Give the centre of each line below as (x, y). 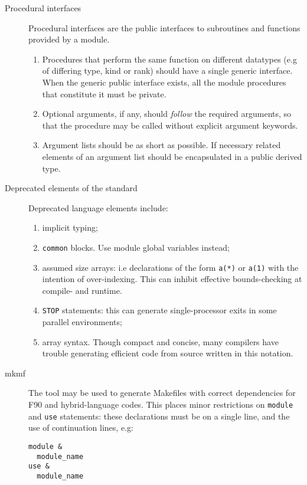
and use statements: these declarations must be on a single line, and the (159, 416)
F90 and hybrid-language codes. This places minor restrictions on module (161, 404)
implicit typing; (70, 227)
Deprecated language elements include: (98, 207)
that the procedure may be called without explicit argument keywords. (170, 125)
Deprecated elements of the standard (71, 188)
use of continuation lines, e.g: (81, 427)
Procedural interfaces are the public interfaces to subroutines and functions (164, 27)
